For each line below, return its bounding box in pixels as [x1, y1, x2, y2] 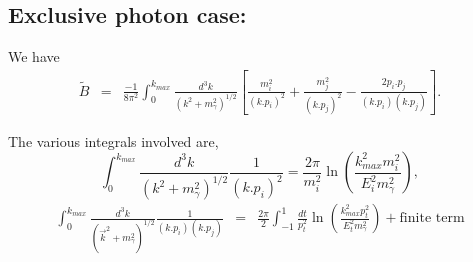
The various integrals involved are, [8, 130, 219, 151]
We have [8, 46, 60, 67]
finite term [399, 211, 465, 226]
